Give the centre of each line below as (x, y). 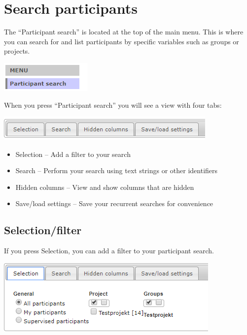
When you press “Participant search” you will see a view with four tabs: (113, 105)
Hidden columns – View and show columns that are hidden (105, 187)
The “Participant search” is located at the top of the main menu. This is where (124, 32)
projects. (17, 51)
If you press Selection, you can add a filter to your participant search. (109, 251)
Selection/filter (43, 230)
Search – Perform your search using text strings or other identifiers (117, 170)
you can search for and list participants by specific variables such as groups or (122, 41)
